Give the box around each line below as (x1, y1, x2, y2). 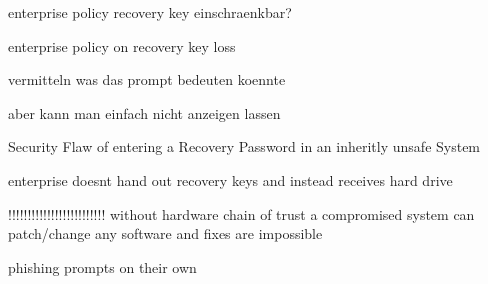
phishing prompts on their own (8, 256, 197, 277)
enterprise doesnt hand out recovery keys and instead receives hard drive (8, 169, 453, 190)
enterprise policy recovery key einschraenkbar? (8, 2, 292, 22)
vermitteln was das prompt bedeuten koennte (8, 69, 286, 90)
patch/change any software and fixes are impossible (8, 223, 323, 244)
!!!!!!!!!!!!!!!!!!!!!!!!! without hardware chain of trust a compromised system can (8, 203, 475, 224)
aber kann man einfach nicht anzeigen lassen (8, 102, 281, 123)
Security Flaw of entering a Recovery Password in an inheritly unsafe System (8, 136, 481, 157)
